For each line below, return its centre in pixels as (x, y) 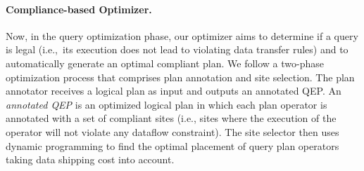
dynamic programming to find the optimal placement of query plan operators (172, 145)
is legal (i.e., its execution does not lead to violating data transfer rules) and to (177, 49)
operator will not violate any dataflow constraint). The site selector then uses (172, 131)
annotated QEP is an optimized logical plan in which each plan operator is (167, 104)
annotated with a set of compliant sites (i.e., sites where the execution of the (171, 118)
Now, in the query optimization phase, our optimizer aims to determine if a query (182, 35)
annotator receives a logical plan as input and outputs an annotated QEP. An (174, 91)
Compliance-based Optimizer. (79, 9)
